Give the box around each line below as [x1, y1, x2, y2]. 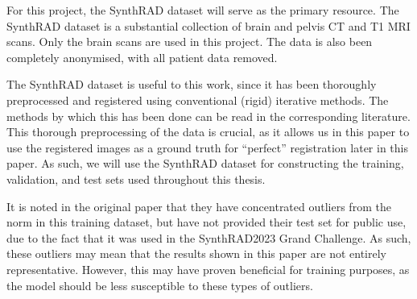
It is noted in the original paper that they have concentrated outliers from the [6, 197, 391, 214]
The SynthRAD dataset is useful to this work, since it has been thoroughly [6, 76, 377, 93]
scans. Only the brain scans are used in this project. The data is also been [6, 33, 373, 50]
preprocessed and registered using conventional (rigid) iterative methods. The [6, 91, 389, 108]
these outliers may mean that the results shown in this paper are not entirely [6, 245, 386, 262]
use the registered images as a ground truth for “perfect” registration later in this [6, 139, 408, 156]
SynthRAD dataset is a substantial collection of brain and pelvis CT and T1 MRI [6, 17, 411, 34]
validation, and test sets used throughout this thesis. [6, 170, 266, 187]
